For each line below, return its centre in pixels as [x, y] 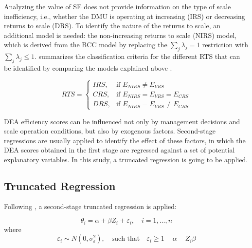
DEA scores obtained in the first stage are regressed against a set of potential [119, 150]
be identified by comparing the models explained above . [88, 67]
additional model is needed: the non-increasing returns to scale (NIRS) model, [120, 35]
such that [126, 239]
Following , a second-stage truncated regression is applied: [90, 206]
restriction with [225, 45]
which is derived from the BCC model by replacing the [86, 45]
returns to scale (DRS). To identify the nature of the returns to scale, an [112, 26]
